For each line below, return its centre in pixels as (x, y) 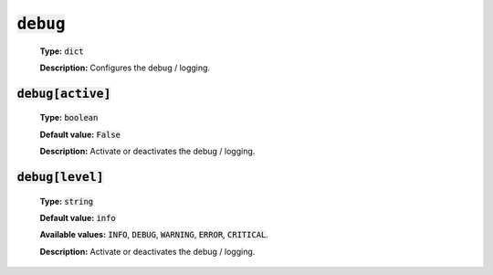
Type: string (67, 201)
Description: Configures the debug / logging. (125, 68)
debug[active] (64, 93)
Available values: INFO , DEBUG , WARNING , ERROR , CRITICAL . (154, 235)
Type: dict (62, 51)
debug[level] (60, 177)
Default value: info (78, 217)
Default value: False (80, 134)
